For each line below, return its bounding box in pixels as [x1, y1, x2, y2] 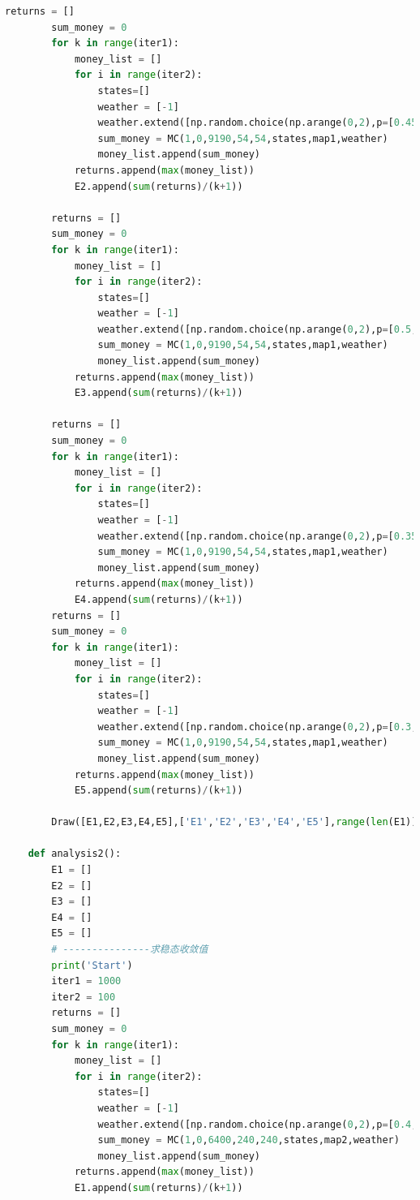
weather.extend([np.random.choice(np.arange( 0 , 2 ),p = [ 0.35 [97, 530, 418, 542]
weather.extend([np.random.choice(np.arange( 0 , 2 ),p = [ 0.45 [97, 117, 418, 129]
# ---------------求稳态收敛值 [51, 944, 208, 956]
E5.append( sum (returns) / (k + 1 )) [74, 785, 243, 797]
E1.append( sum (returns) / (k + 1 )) [74, 1181, 243, 1194]
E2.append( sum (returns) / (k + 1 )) [74, 180, 243, 192]
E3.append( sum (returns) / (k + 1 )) [74, 387, 243, 399]
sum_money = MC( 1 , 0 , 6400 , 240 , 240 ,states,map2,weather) [97, 1134, 400, 1146]
